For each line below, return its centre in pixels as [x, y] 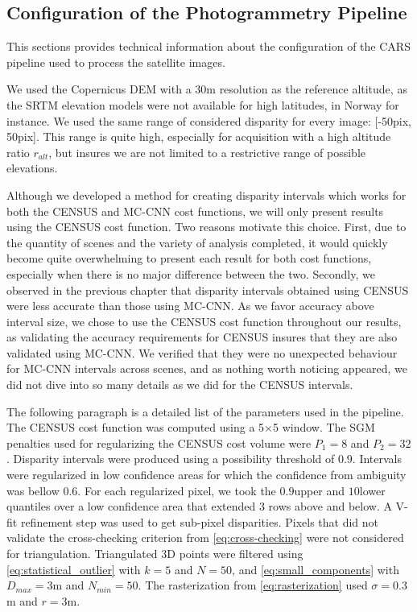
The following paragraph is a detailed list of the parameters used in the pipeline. [205, 411]
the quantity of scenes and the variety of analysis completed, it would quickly [197, 242]
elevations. [32, 168]
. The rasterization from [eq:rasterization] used [253, 585]
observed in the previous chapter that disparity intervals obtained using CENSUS [208, 289]
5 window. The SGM [324, 427]
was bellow [33, 490]
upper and [320, 490]
